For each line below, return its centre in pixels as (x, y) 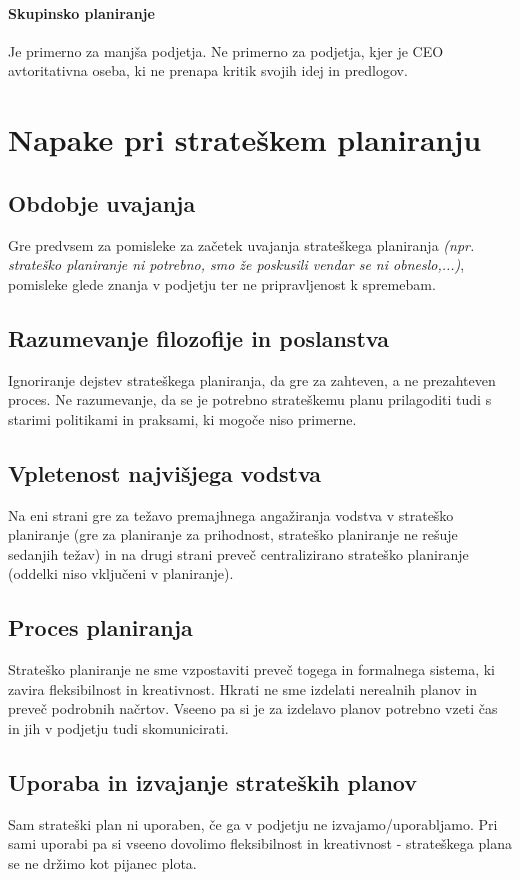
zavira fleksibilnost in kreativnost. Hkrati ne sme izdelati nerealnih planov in (243, 688)
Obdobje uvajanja (102, 202)
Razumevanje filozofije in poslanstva (198, 337)
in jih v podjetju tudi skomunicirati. (118, 727)
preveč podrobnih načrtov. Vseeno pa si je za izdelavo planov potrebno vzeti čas (253, 708)
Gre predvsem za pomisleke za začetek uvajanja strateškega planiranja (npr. (241, 244)
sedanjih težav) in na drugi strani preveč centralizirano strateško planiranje (238, 553)
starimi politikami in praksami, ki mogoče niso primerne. (182, 418)
